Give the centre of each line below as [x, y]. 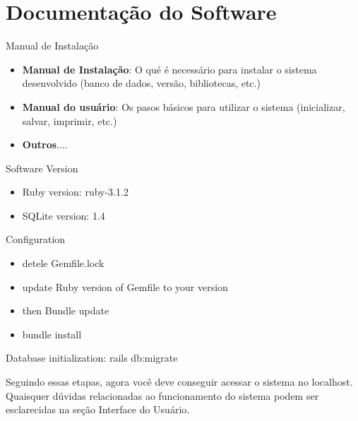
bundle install [52, 334]
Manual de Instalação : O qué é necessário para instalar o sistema [169, 69]
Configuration [36, 239]
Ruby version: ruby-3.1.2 [75, 192]
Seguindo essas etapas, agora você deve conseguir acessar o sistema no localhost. [179, 382]
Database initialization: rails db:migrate [92, 358]
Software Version [42, 168]
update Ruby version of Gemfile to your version [125, 286]
